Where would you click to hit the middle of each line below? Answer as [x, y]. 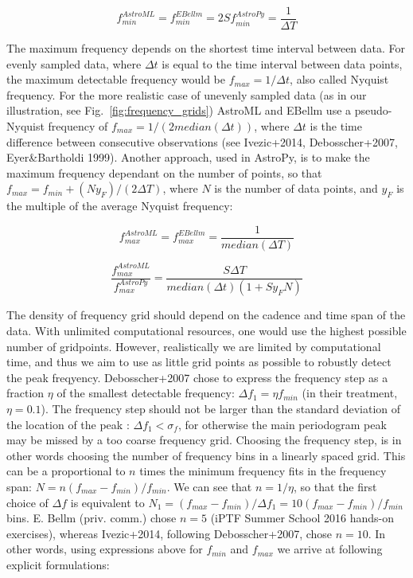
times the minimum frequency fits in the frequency [263, 471]
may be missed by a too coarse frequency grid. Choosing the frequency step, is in [204, 440]
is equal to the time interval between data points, [282, 63]
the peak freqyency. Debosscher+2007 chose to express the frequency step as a [197, 377]
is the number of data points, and [296, 188]
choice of [27, 502]
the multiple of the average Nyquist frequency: [120, 206]
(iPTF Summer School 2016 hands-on [302, 518]
